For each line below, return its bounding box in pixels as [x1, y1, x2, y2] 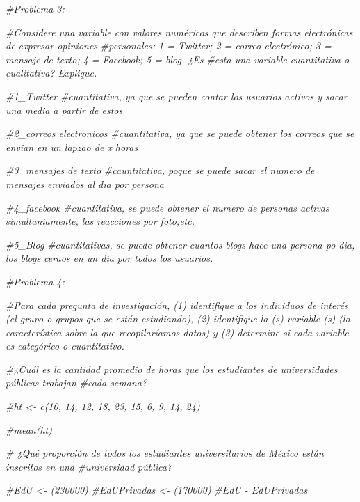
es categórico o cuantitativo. [6, 338, 124, 353]
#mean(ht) [6, 422, 52, 437]
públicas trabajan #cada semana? [6, 375, 147, 390]
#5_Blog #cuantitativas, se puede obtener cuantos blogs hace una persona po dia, [6, 237, 355, 251]
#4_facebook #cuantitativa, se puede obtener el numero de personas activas [6, 200, 329, 214]
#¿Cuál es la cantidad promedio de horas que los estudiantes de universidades [6, 361, 338, 376]
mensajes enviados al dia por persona [6, 176, 164, 191]
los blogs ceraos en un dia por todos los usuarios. [6, 251, 213, 265]
